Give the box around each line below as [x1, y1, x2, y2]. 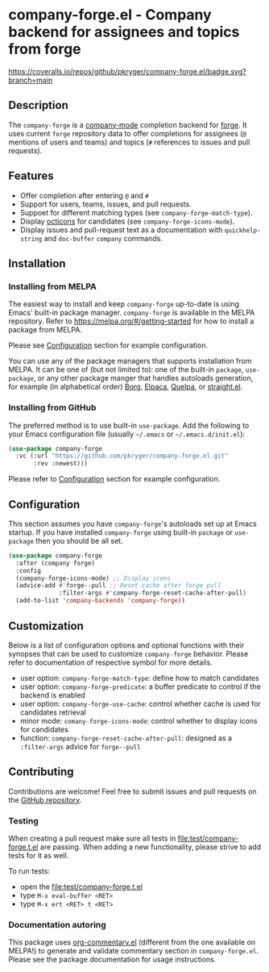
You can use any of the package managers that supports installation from [8, 357, 252, 366]
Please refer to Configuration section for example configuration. [8, 474, 221, 484]
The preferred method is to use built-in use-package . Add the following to [8, 420, 250, 430]
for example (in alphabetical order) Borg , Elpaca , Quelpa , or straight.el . [8, 382, 243, 392]
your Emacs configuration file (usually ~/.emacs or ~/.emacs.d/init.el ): [8, 429, 246, 439]
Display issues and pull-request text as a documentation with [19, 224, 223, 235]
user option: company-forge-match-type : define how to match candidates [19, 673, 259, 682]
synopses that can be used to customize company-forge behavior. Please [8, 649, 249, 658]
